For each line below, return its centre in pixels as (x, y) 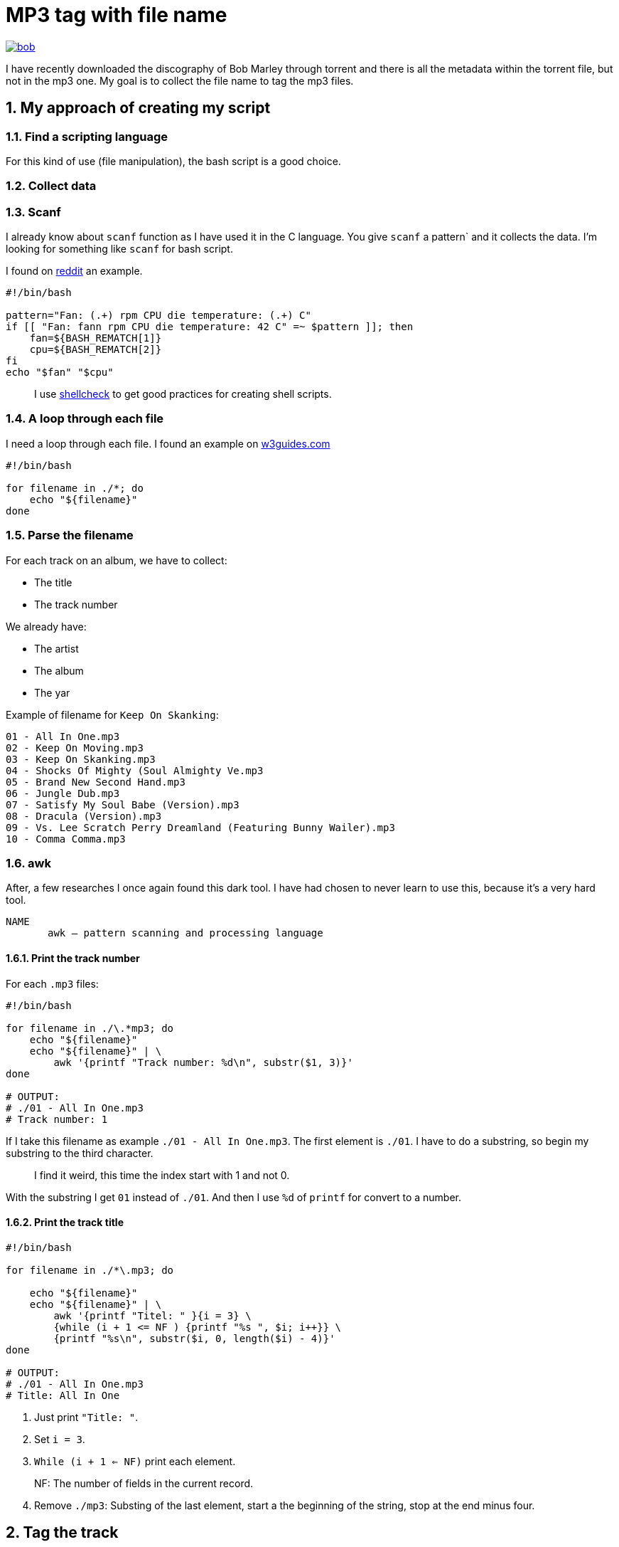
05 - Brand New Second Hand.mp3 (96, 782)
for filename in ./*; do (75, 488)
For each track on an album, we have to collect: (117, 560)
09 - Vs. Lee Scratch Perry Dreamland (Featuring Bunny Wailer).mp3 (200, 827)
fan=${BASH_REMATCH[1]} (96, 338)
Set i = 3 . (60, 1439)
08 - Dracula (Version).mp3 (84, 816)
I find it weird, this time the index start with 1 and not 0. (162, 1175)
